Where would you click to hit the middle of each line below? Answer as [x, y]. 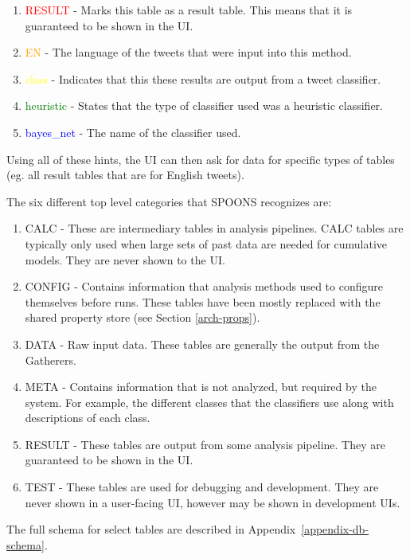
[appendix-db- [335, 529]
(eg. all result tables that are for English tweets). [125, 175]
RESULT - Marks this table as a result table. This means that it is [189, 10]
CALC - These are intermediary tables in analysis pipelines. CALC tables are [214, 228]
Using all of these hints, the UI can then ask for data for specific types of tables [201, 159]
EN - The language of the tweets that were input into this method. [188, 52]
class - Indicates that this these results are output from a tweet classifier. [203, 78]
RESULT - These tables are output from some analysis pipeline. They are [205, 444]
